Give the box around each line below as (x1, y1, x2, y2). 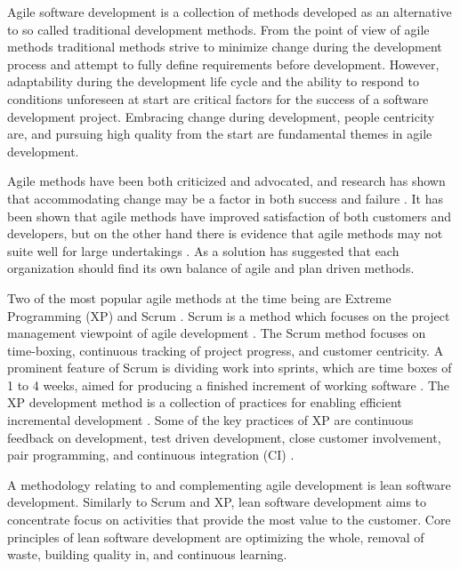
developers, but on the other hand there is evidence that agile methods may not (7, 224, 443, 243)
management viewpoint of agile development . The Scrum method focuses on (7, 324, 426, 342)
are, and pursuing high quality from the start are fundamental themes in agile (7, 124, 432, 143)
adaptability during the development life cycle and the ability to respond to (7, 72, 419, 91)
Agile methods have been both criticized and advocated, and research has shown (7, 172, 446, 190)
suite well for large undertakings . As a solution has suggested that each (7, 241, 399, 260)
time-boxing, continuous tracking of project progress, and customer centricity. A (7, 341, 444, 359)
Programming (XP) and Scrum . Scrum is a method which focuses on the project (7, 306, 450, 325)
